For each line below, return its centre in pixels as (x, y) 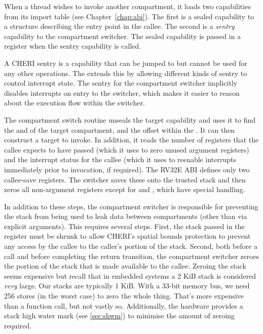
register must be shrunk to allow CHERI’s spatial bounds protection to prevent (127, 236)
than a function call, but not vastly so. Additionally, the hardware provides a (124, 305)
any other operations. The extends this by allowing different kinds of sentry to (126, 73)
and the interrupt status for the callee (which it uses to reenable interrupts (120, 159)
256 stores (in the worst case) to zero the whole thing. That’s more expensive (124, 296)
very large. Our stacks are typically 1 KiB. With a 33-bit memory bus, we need (127, 286)
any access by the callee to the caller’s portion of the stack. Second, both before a (131, 246)
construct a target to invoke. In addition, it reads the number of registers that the (131, 140)
